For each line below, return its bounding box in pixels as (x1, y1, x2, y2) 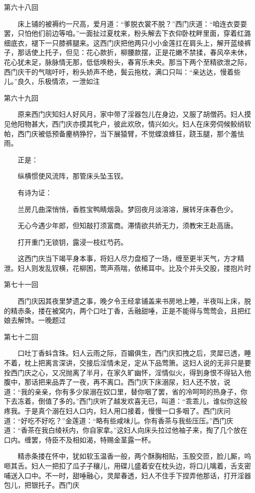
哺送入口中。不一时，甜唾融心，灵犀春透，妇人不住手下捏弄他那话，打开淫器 (4, 470, 251, 480)
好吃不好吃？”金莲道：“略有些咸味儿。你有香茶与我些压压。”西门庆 (21, 415, 233, 425)
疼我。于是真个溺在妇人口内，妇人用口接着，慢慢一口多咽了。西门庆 (4, 406, 224, 415)
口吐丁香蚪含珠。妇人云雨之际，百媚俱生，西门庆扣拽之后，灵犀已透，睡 (17, 348, 251, 358)
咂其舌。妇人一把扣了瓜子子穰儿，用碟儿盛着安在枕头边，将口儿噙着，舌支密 (4, 460, 251, 470)
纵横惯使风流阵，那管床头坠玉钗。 (17, 171, 127, 181)
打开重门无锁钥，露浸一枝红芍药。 (17, 236, 127, 247)
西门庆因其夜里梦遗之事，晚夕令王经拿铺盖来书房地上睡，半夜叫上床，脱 (17, 296, 251, 306)
